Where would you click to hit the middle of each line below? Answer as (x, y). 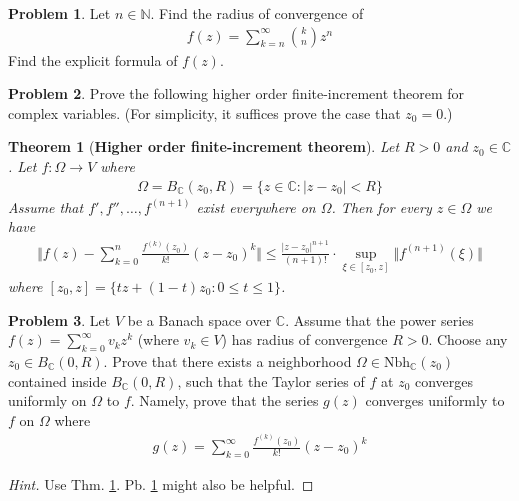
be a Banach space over (199, 319)
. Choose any (468, 339)
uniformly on (47, 400)
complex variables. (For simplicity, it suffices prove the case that (204, 112)
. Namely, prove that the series (224, 400)
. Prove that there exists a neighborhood (227, 360)
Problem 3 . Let (59, 319)
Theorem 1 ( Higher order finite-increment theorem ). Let (204, 146)
